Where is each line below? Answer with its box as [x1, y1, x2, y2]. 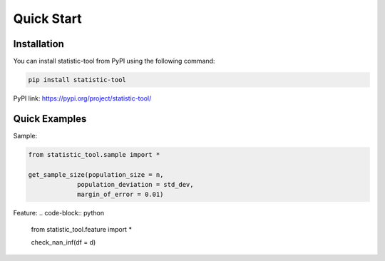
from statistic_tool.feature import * [31, 225, 132, 233]
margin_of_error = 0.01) [77, 190, 164, 199]
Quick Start [13, 11, 82, 26]
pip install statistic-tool [28, 76, 126, 84]
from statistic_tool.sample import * [28, 150, 160, 158]
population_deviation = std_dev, [77, 180, 194, 189]
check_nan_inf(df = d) [31, 238, 96, 247]
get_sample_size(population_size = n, [28, 170, 164, 178]
